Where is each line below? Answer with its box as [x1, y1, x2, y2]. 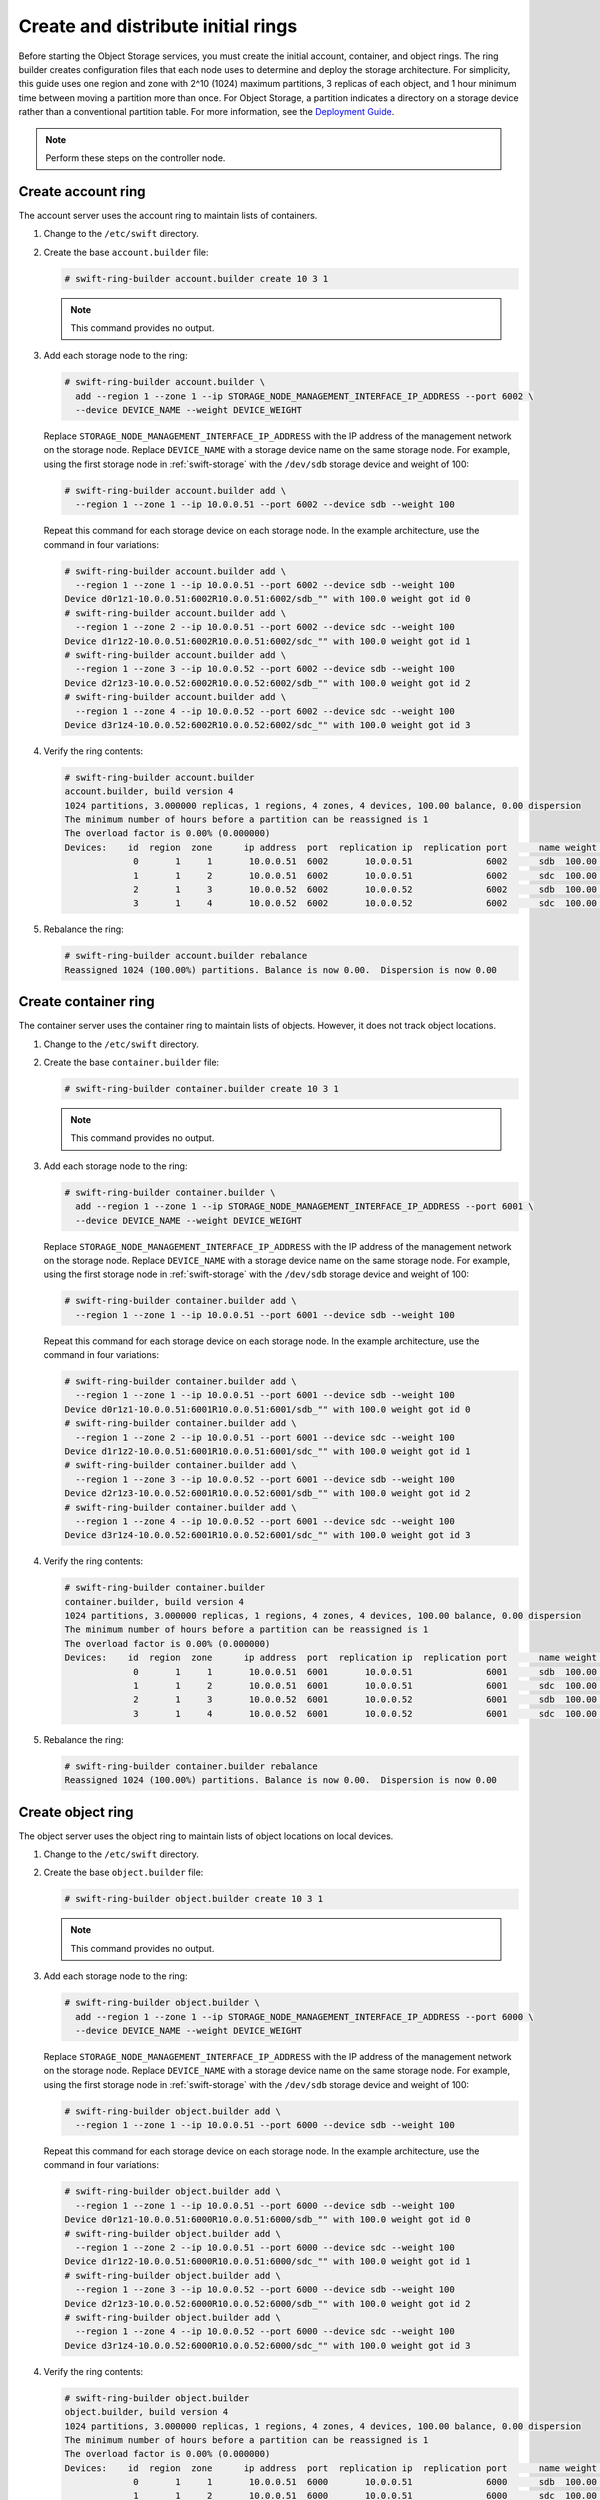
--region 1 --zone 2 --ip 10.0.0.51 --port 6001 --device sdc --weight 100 [75, 1431, 455, 1443]
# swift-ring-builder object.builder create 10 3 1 [64, 1893, 324, 1905]
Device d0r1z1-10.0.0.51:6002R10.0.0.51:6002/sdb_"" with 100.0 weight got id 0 [64, 593, 471, 605]
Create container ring [18, 993, 155, 1010]
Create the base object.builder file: [43, 1866, 204, 1879]
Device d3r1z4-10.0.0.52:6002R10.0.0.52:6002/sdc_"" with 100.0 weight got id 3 [64, 719, 471, 730]
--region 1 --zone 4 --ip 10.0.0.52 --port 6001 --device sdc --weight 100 [75, 1515, 455, 1527]
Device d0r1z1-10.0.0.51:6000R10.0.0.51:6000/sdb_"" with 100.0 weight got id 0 [64, 2214, 471, 2225]
